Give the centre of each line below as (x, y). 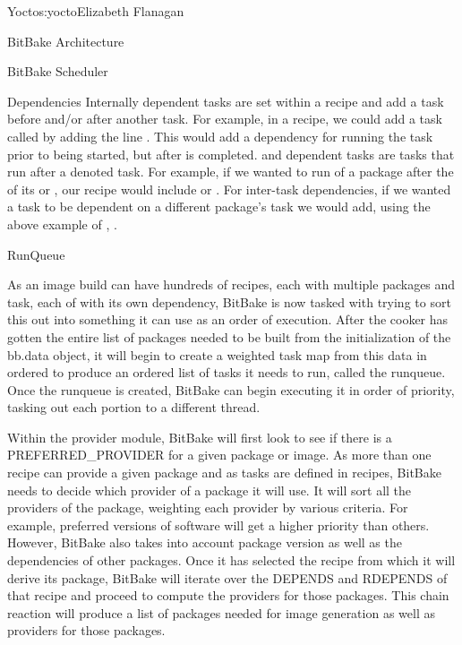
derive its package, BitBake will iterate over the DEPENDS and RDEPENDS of (227, 577)
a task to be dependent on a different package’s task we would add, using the (219, 206)
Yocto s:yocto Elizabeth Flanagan (96, 11)
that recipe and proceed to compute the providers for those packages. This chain (228, 595)
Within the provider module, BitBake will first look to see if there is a (200, 437)
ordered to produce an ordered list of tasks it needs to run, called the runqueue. (227, 372)
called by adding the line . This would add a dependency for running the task (220, 136)
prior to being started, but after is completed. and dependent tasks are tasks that (231, 154)
